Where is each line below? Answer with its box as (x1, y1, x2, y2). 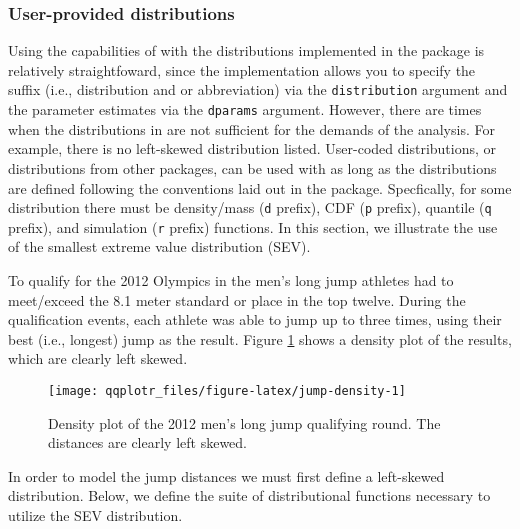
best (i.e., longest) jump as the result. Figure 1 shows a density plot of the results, (8, 328, 512, 349)
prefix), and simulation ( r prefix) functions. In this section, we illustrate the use (8, 216, 498, 237)
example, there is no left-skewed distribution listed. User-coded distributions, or (8, 138, 497, 159)
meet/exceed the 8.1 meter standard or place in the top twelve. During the (8, 289, 466, 310)
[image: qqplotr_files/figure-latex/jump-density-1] (48, 383, 406, 398)
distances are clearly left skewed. (48, 432, 247, 453)
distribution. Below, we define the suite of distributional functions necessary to (8, 485, 491, 506)
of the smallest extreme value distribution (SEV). (8, 236, 311, 257)
